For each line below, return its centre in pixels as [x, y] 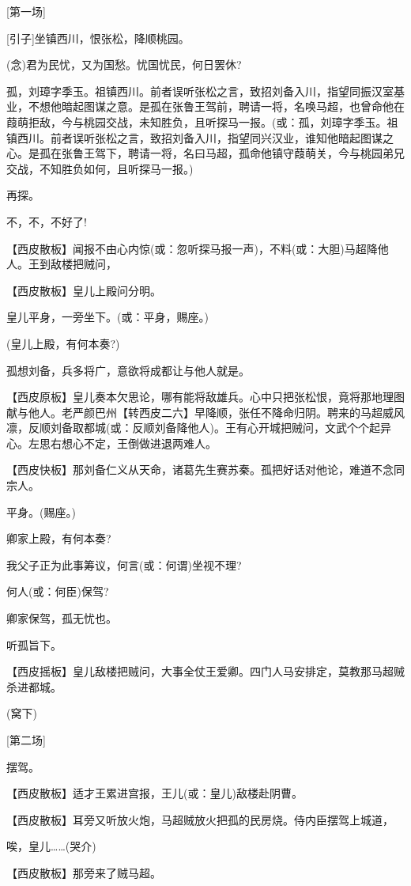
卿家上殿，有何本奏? [59, 538]
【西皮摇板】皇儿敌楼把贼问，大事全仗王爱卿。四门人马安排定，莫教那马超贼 [205, 671]
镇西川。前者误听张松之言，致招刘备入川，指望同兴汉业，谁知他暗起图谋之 [200, 137]
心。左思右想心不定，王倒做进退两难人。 [111, 443]
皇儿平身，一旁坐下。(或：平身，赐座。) [107, 317]
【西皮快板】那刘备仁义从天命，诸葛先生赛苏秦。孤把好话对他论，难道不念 [200, 470]
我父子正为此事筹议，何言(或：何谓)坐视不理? [124, 564]
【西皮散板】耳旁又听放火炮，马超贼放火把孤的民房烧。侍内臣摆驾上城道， [200, 819]
